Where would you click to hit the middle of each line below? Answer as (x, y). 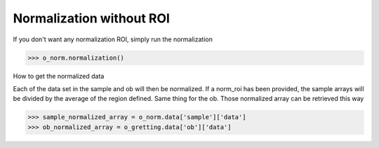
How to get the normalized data (59, 76)
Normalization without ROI (91, 18)
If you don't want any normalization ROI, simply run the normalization (113, 39)
